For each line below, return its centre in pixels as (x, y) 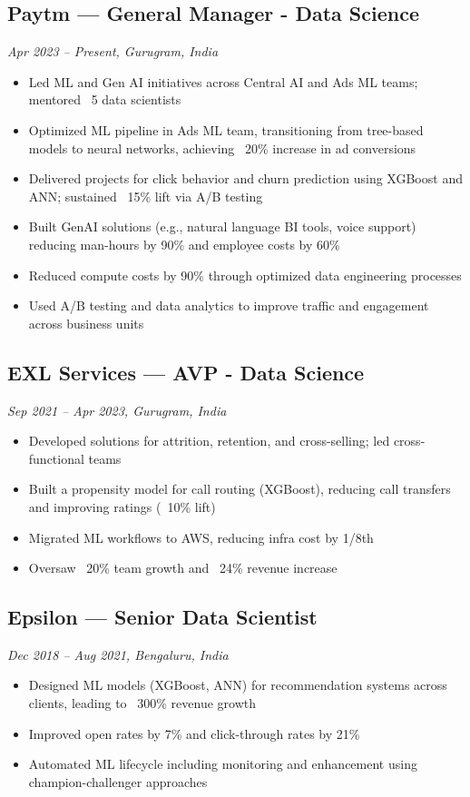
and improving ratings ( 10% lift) (122, 506)
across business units (86, 323)
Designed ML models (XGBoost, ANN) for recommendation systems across (238, 685)
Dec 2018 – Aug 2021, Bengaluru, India (118, 654)
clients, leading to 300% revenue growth (142, 703)
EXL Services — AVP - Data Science (186, 372)
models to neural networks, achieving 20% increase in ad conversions (222, 148)
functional (56, 458)
